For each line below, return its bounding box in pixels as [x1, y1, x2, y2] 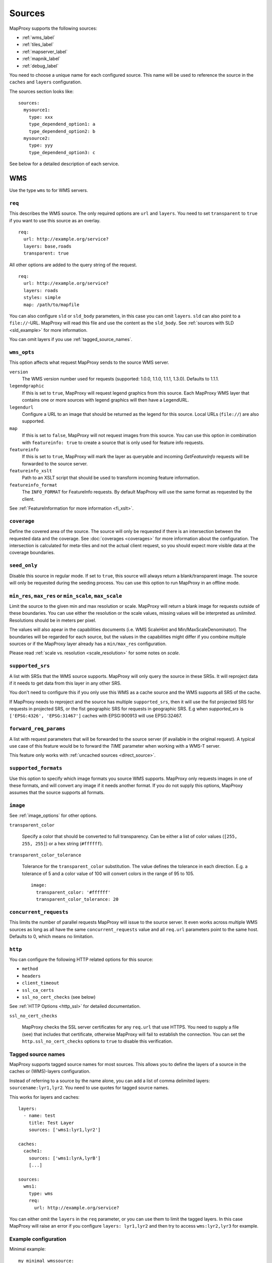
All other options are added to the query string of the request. [9, 262, 137, 268]
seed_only [9, 562, 38, 569]
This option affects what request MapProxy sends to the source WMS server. [9, 359, 169, 366]
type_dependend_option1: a [28, 121, 96, 127]
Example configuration [9, 1236, 66, 1243]
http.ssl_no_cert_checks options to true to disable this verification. [22, 1038, 173, 1044]
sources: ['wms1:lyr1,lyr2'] [28, 1127, 101, 1133]
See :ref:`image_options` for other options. [9, 812, 98, 818]
